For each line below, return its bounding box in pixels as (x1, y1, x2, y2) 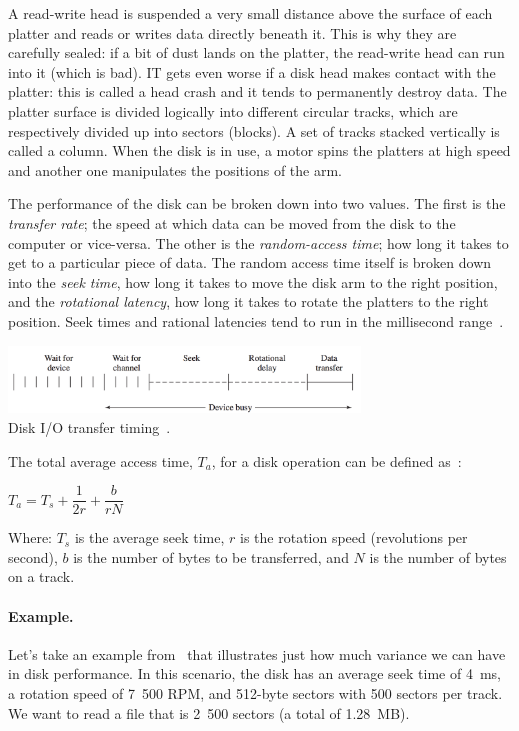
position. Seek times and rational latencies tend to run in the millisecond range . (8, 310, 504, 331)
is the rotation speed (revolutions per (240, 527, 468, 548)
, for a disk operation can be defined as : (211, 450, 462, 471)
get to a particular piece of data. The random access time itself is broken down (8, 252, 492, 273)
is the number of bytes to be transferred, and (73, 546, 349, 567)
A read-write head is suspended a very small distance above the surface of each (8, 3, 493, 23)
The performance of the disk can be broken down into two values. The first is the (8, 193, 506, 214)
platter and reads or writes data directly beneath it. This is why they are (8, 22, 457, 43)
